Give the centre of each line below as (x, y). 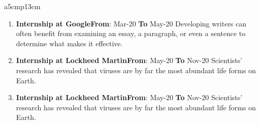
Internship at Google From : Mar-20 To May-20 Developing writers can (131, 23)
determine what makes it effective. (69, 43)
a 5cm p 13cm (22, 6)
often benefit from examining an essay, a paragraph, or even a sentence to (131, 33)
